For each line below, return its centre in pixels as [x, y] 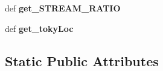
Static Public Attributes [82, 60]
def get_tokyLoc [39, 28]
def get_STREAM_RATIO [63, 8]
